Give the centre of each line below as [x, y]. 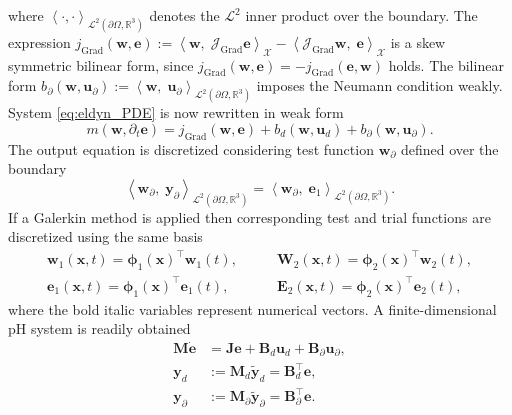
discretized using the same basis [105, 236]
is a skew [418, 41]
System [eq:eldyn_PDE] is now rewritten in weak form [176, 112]
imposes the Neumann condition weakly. [379, 85]
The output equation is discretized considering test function [191, 148]
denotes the [184, 15]
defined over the [449, 148]
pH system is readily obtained [99, 328]
